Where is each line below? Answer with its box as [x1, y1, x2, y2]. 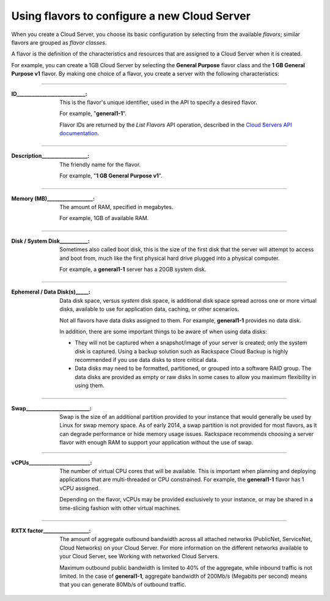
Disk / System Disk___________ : [11, 237, 90, 245]
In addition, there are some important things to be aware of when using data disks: [59, 328, 267, 335]
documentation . [59, 130, 100, 137]
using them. [75, 382, 105, 389]
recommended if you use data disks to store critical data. [75, 356, 218, 364]
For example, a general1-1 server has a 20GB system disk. [59, 265, 207, 273]
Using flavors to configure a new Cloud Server [11, 9, 251, 23]
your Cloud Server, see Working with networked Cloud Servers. [59, 553, 219, 560]
